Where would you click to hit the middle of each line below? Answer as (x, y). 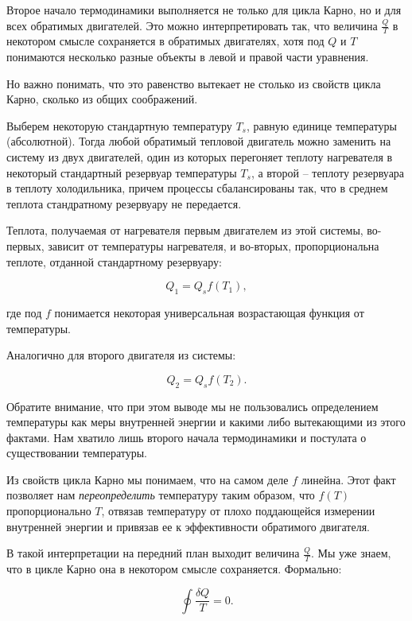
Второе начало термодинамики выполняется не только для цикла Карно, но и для (204, 10)
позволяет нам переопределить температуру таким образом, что (161, 495)
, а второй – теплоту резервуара (328, 172)
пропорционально (49, 511)
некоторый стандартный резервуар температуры (122, 172)
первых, (25, 245)
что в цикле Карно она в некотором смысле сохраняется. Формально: (174, 569)
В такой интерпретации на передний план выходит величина (153, 553)
